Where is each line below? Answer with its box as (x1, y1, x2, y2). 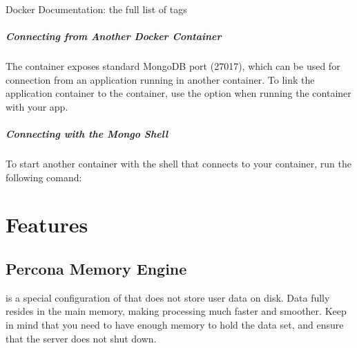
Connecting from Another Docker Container (6, 29, 222, 44)
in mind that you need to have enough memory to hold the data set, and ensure (6, 318, 344, 332)
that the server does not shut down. (6, 331, 157, 345)
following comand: (6, 170, 82, 184)
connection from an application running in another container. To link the (6, 72, 315, 86)
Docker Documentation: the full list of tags (6, 2, 187, 16)
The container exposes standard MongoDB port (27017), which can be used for (6, 59, 340, 73)
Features (6, 210, 88, 239)
